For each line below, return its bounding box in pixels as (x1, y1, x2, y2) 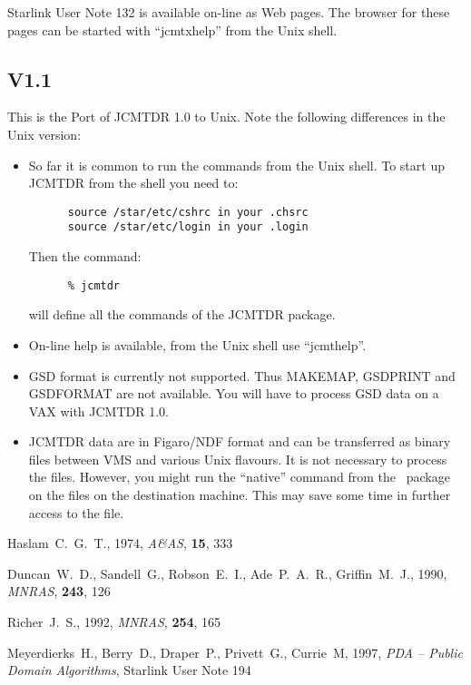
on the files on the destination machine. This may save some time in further (28, 485, 451, 504)
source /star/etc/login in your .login (67, 220, 309, 234)
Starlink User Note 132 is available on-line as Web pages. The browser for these (7, 3, 450, 21)
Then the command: (28, 247, 142, 266)
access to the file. (28, 503, 124, 522)
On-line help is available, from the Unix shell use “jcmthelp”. (28, 335, 367, 354)
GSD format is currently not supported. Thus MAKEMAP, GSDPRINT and (28, 366, 456, 385)
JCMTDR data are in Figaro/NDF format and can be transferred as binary (28, 432, 451, 451)
